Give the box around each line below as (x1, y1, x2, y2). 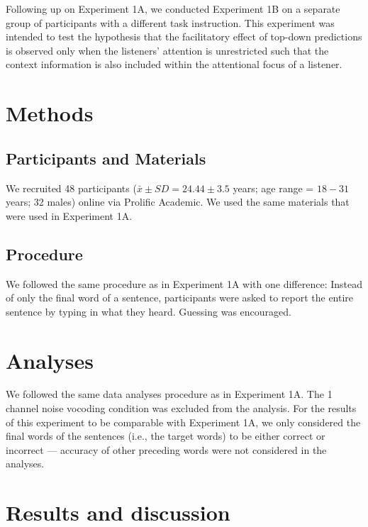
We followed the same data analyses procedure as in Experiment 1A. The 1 (6, 387, 333, 401)
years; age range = (233, 180, 314, 195)
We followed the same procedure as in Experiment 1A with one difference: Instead (6, 276, 362, 291)
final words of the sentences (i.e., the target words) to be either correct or (6, 428, 325, 443)
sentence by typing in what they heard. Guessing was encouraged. (6, 304, 291, 318)
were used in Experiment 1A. (6, 208, 133, 223)
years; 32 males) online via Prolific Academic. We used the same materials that (6, 194, 350, 209)
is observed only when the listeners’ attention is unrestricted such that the (6, 43, 329, 57)
